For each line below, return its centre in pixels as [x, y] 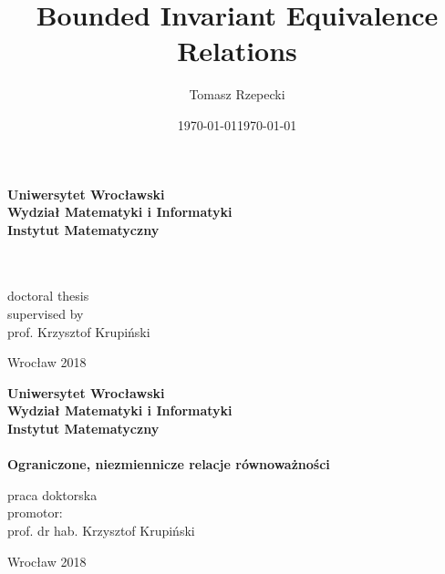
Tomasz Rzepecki [237, 94]
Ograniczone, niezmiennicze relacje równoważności [169, 464]
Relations [237, 51]
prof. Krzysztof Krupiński [79, 331]
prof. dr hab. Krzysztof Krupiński [101, 530]
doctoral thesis [48, 296]
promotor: [35, 512]
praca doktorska [52, 494]
